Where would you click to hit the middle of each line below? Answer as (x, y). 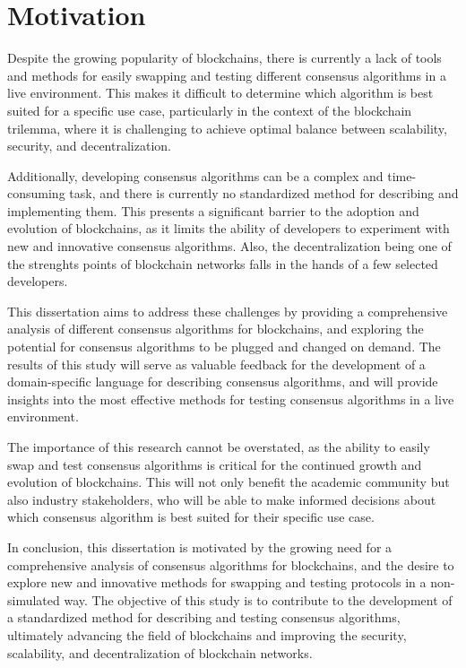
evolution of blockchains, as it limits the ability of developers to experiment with (229, 228)
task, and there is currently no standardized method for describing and (264, 193)
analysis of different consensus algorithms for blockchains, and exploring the (216, 329)
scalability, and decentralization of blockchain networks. (160, 652)
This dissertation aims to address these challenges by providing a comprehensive (228, 311)
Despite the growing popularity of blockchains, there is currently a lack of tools (224, 58)
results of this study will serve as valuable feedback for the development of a (216, 364)
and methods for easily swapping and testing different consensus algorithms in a (227, 75)
